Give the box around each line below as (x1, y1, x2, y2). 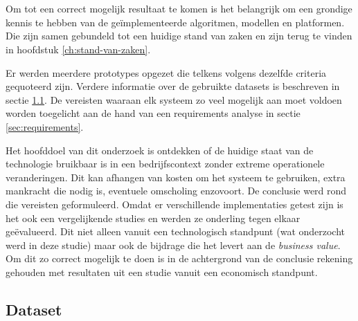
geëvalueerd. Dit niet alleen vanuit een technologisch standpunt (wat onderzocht (6, 224, 346, 239)
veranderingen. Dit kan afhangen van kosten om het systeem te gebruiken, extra (6, 169, 346, 184)
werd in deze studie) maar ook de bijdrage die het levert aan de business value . (6, 237, 341, 252)
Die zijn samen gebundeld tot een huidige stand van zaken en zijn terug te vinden (6, 28, 352, 43)
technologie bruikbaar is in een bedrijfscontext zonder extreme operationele (6, 156, 325, 171)
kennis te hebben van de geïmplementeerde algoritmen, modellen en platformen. (6, 15, 345, 29)
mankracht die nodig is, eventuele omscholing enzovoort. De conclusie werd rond (6, 183, 347, 198)
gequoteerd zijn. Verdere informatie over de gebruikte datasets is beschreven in (6, 79, 340, 93)
